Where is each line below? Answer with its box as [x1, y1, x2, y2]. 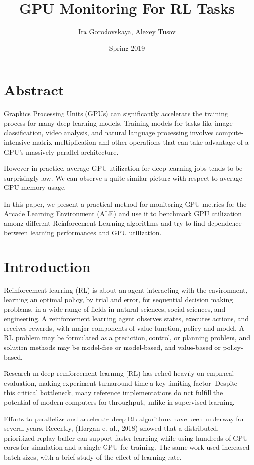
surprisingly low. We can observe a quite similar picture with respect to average [4, 172, 242, 183]
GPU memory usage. [4, 182, 66, 192]
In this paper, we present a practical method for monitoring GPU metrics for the [4, 199, 247, 209]
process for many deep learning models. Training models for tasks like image [4, 117, 233, 128]
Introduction [4, 256, 91, 276]
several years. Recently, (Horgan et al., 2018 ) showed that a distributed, [4, 423, 219, 433]
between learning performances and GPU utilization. [4, 227, 162, 237]
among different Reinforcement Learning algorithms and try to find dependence [4, 218, 242, 228]
